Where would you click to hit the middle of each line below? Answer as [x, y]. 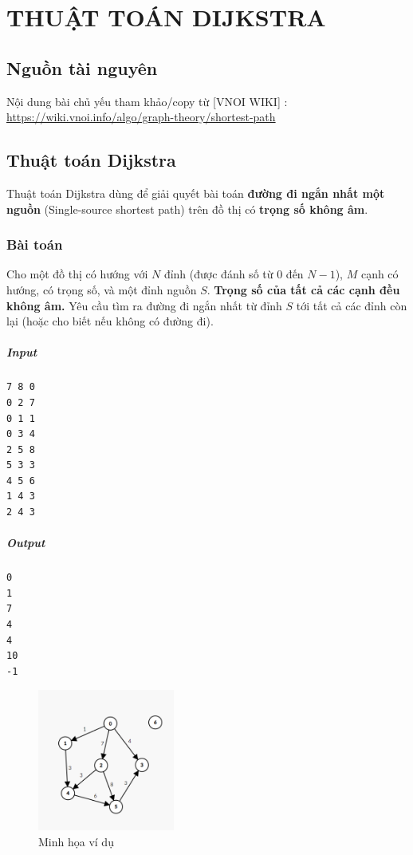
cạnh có [380, 274]
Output [26, 543]
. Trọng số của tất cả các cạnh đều [303, 289]
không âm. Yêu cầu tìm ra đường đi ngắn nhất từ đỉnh [144, 305]
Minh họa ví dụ [76, 841]
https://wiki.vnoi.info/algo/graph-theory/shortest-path [141, 117]
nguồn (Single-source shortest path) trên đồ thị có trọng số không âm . [187, 209]
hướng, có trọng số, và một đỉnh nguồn [102, 289]
